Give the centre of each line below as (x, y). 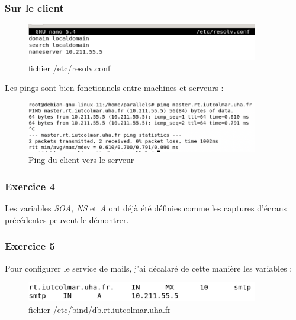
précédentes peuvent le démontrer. (67, 219)
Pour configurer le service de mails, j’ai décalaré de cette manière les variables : (149, 268)
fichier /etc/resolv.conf (70, 68)
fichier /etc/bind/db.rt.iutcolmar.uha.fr (100, 309)
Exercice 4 (30, 186)
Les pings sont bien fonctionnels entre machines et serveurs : (114, 88)
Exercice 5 (30, 246)
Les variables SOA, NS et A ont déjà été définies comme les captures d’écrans (146, 208)
